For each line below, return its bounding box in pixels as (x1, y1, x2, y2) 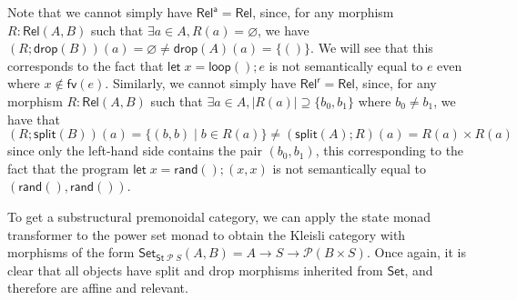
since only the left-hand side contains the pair (7, 141, 262, 160)
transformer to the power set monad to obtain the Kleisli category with (7, 225, 406, 244)
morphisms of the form (7, 243, 135, 262)
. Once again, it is (366, 243, 466, 262)
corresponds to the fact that (7, 55, 164, 75)
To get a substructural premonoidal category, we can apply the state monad (7, 206, 431, 225)
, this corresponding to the (315, 141, 464, 160)
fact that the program (7, 158, 129, 177)
